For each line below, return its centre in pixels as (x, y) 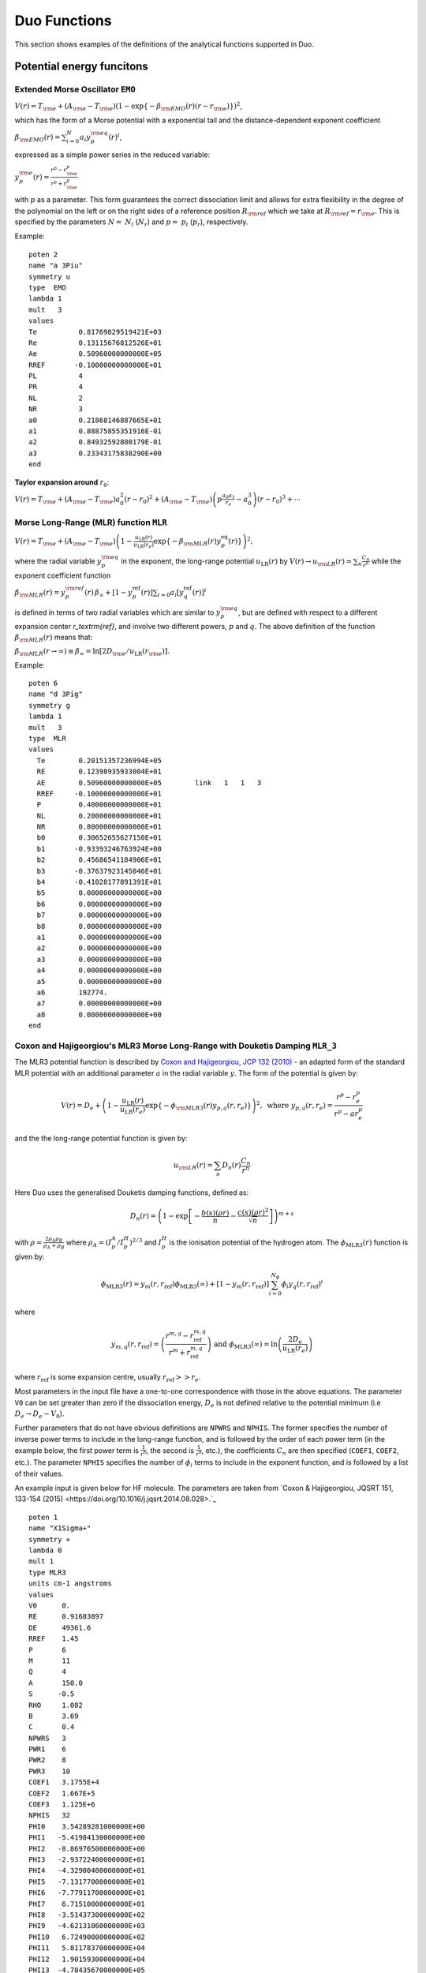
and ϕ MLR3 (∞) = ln (245, 1345)
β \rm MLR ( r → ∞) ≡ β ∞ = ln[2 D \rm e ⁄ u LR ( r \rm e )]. (92, 652)
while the (386, 561)
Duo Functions (63, 21)
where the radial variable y (58, 561)
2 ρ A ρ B (54, 1239)
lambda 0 (45, 1550)
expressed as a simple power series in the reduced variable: (112, 155)
